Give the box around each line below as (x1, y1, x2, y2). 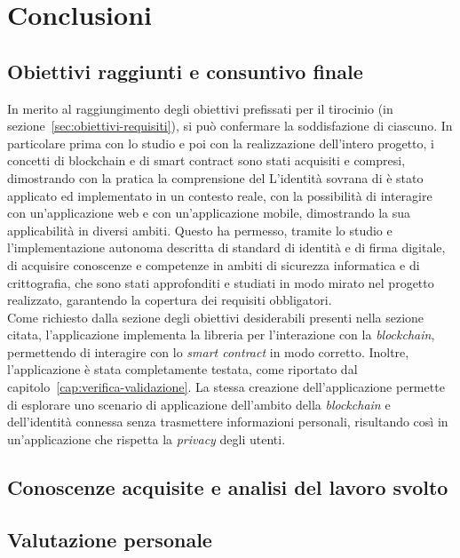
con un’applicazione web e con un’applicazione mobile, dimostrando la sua (7, 203, 411, 222)
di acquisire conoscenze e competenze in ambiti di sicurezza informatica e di (7, 255, 420, 274)
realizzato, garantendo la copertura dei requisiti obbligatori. (7, 291, 332, 309)
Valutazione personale (7, 525, 212, 553)
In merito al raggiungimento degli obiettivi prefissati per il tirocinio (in (7, 99, 393, 117)
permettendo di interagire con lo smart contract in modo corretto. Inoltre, (7, 342, 409, 361)
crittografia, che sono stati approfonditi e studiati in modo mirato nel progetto (7, 273, 434, 291)
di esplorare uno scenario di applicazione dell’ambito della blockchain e (7, 395, 391, 413)
